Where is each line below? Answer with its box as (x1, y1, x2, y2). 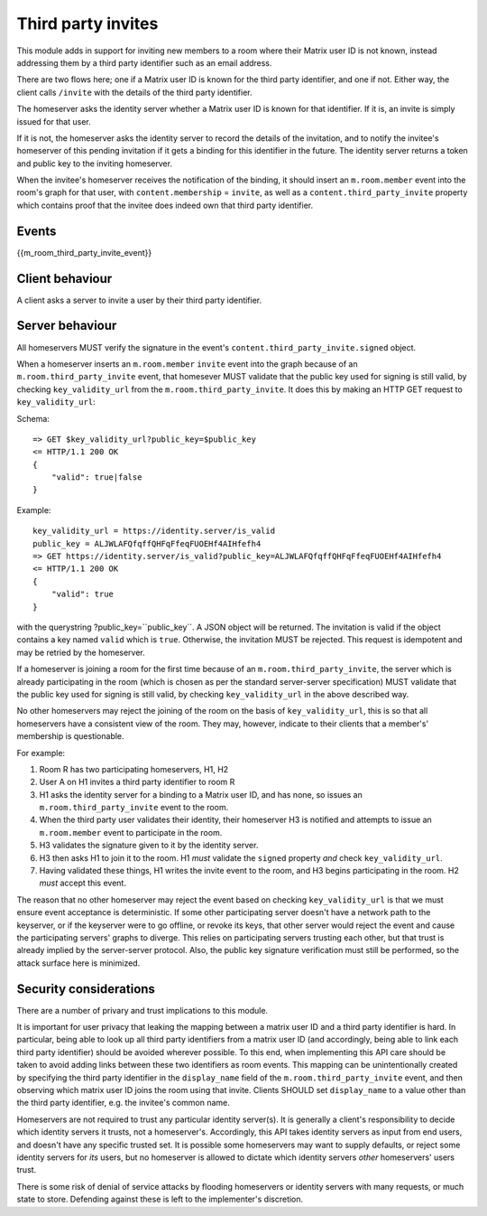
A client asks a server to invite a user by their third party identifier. (16, 295, 262, 305)
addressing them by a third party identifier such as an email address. (16, 57, 272, 68)
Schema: (16, 413, 50, 424)
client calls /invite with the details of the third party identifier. (16, 87, 253, 98)
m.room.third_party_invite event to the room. (39, 802, 229, 813)
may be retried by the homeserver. (16, 647, 146, 658)
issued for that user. (16, 116, 91, 126)
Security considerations (16, 981, 155, 996)
